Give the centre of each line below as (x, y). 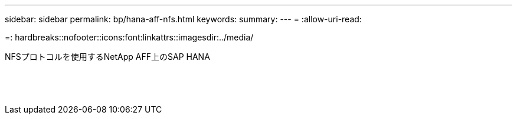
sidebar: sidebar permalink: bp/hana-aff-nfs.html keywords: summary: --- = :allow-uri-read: (183, 19)
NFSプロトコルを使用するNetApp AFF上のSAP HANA (107, 57)
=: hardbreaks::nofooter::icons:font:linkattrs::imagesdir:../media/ (129, 37)
